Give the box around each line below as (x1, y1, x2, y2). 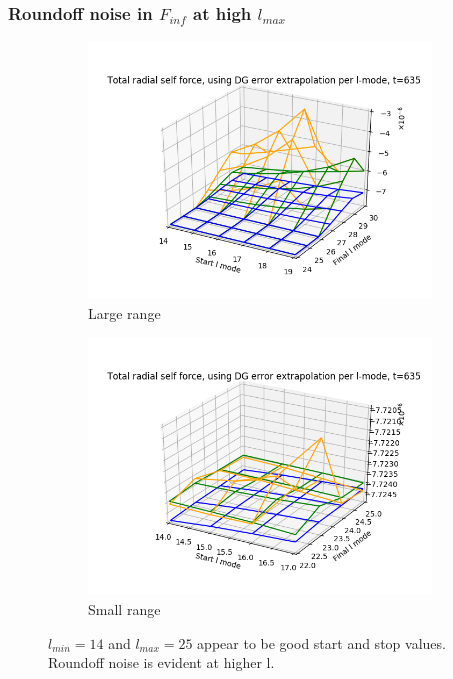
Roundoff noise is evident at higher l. (48, 652, 275, 673)
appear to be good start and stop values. (197, 632, 446, 653)
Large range (88, 302, 161, 323)
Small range (88, 599, 161, 619)
